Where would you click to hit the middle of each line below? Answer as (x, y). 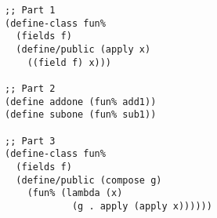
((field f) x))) (69, 62)
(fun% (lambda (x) (75, 193)
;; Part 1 (30, 10)
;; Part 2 (30, 88)
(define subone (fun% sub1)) (81, 115)
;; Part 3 (30, 141)
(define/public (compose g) (89, 180)
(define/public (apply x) (83, 49)
